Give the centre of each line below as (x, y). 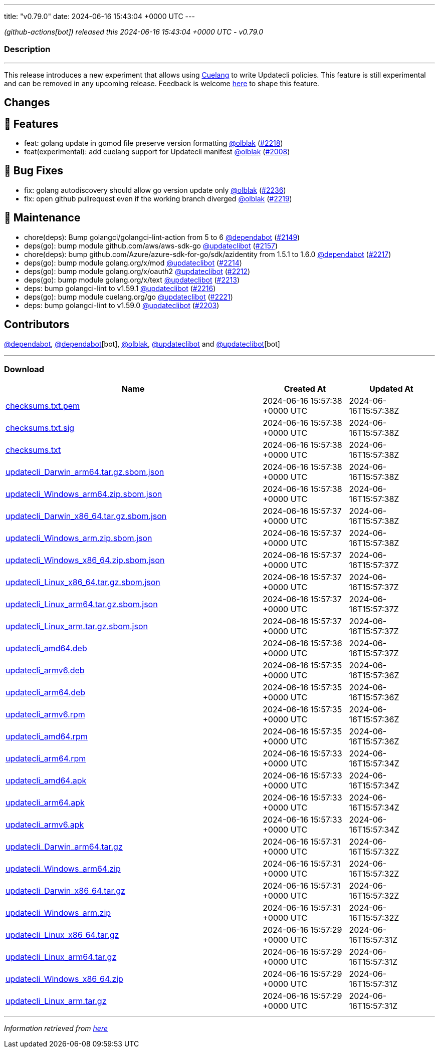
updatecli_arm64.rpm (46, 759)
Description (27, 49)
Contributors (37, 325)
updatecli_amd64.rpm (47, 737)
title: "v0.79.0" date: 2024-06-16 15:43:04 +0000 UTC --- (99, 16)
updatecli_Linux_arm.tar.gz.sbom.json (77, 626)
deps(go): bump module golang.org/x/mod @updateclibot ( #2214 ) (133, 262)
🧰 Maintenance (42, 218)
